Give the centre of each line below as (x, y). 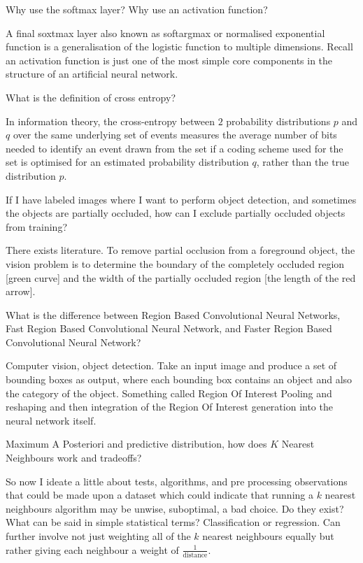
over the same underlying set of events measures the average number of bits (175, 135)
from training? (36, 226)
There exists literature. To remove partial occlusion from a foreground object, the (180, 250)
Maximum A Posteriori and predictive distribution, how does (136, 444)
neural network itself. (51, 420)
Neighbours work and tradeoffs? (74, 458)
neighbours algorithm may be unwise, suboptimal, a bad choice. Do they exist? (175, 508)
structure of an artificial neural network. (92, 74)
